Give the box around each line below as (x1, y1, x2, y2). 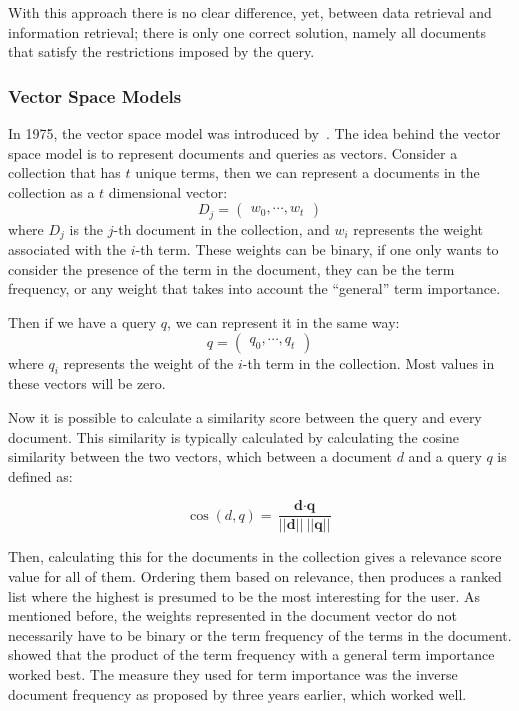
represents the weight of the (63, 352, 234, 373)
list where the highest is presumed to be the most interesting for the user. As (8, 585, 481, 606)
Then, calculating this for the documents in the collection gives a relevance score (8, 546, 502, 567)
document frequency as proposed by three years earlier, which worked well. (8, 683, 467, 704)
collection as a (8, 181, 95, 202)
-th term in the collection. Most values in (242, 352, 495, 373)
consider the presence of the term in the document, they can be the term (8, 258, 455, 279)
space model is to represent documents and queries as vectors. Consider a (8, 142, 458, 163)
